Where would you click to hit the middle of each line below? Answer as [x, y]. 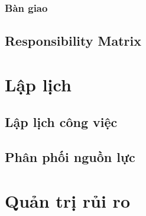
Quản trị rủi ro [67, 200]
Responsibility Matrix [73, 41]
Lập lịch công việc [61, 122]
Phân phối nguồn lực [70, 157]
